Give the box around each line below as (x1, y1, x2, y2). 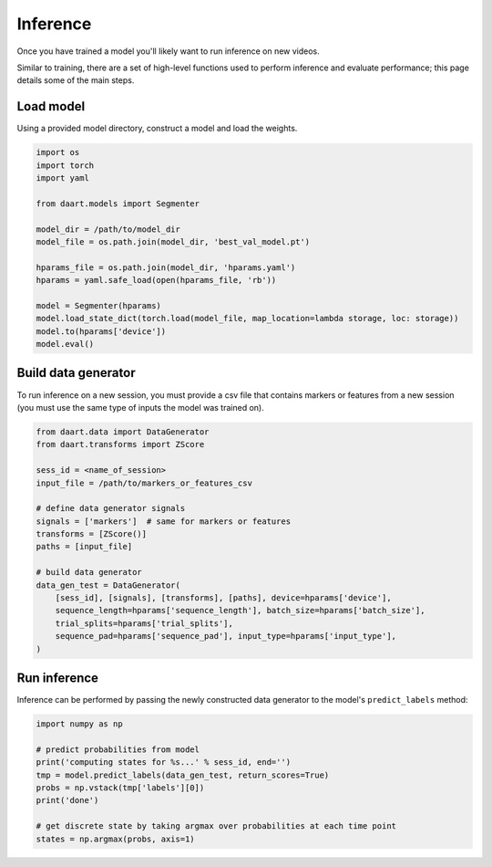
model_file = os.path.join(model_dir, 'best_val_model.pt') (36, 236, 311, 246)
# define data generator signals (36, 503, 186, 514)
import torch (36, 160, 95, 171)
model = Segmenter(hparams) (36, 300, 161, 310)
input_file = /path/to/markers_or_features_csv (36, 477, 252, 488)
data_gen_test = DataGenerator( (36, 580, 181, 590)
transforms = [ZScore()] (36, 529, 148, 539)
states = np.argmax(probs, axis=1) (36, 833, 195, 844)
